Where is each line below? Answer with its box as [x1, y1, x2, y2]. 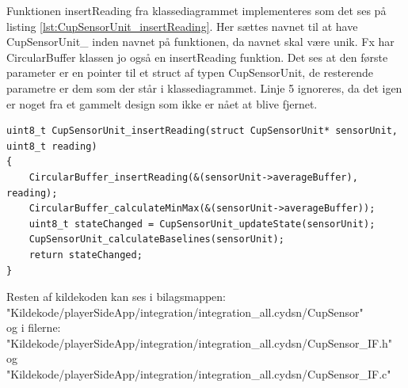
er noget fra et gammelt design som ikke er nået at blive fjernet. [6, 95, 318, 112]
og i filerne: [6, 319, 61, 336]
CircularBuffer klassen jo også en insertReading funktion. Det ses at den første [6, 48, 388, 65]
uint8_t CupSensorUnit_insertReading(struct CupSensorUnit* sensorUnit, [6, 125, 398, 137]
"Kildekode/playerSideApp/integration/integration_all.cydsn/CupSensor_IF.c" [6, 366, 391, 382]
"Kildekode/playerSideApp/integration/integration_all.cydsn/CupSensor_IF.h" [6, 334, 393, 351]
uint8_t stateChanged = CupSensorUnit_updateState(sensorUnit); [29, 218, 376, 230]
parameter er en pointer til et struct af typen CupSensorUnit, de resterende [6, 64, 373, 81]
